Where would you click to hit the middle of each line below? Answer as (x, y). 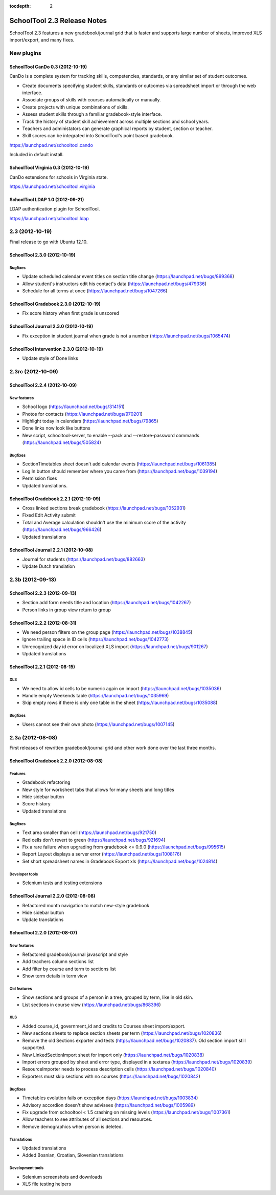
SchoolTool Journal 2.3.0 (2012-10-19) (51, 326)
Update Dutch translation (49, 566)
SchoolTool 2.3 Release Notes (58, 20)
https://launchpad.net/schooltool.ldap (49, 218)
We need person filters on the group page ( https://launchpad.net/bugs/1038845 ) (107, 632)
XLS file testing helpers (47, 1184)
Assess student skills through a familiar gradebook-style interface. (92, 114)
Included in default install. (37, 155)
